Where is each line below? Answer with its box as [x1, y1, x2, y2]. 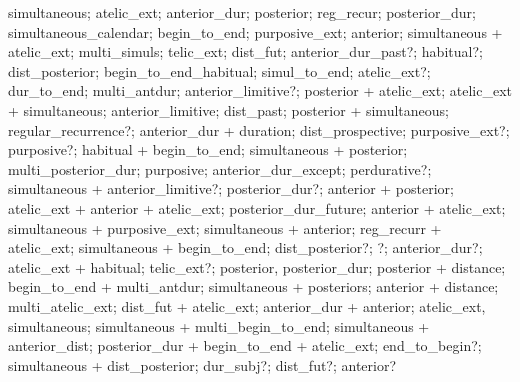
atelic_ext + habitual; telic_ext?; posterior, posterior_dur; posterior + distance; [8, 256, 506, 277]
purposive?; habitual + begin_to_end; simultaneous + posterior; [8, 139, 408, 160]
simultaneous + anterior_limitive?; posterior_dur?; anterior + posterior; [8, 178, 454, 199]
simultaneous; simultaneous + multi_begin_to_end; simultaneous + [8, 315, 430, 336]
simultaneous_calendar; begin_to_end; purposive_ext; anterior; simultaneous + [8, 21, 503, 42]
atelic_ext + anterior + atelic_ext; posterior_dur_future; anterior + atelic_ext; [8, 197, 506, 218]
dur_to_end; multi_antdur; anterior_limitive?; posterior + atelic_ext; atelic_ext [8, 80, 512, 101]
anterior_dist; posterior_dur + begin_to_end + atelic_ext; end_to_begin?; [8, 335, 482, 356]
